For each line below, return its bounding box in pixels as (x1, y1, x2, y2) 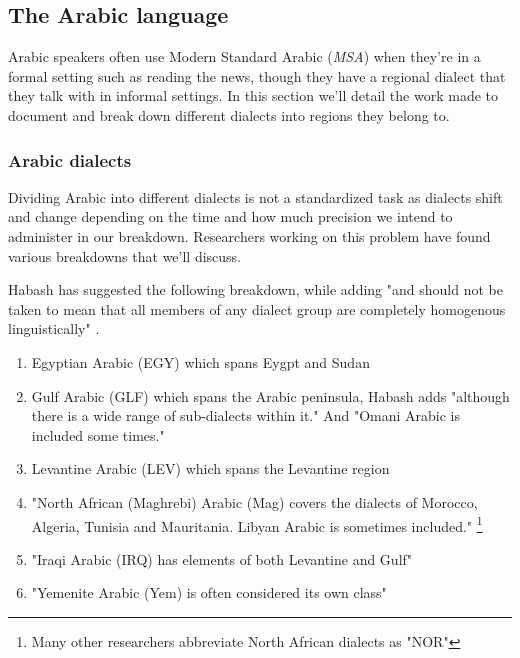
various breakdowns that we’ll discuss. (8, 245, 242, 266)
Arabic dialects (8, 147, 132, 172)
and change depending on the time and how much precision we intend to (8, 206, 453, 227)
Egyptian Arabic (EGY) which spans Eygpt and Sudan (31, 351, 370, 372)
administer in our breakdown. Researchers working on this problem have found (8, 225, 491, 246)
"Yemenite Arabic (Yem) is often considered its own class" (31, 582, 387, 603)
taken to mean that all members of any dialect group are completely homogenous (8, 298, 506, 319)
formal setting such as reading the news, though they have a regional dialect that (8, 65, 506, 86)
